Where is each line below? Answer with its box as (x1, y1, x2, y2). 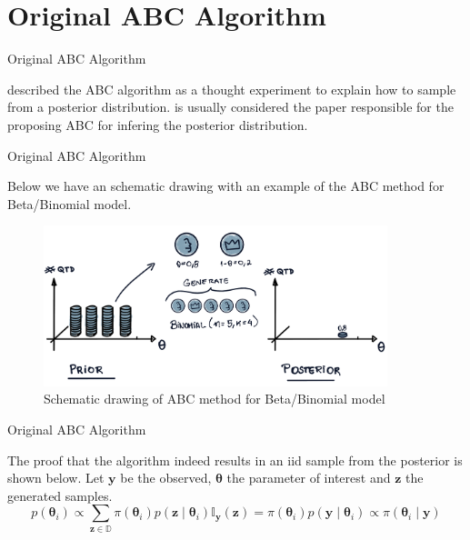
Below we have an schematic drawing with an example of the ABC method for (7, 176, 445, 195)
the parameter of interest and (226, 468, 391, 487)
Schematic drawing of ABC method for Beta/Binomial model (44, 389, 385, 408)
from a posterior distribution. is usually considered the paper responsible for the (7, 97, 454, 116)
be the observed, (120, 468, 212, 487)
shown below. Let (7, 468, 105, 487)
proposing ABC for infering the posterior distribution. (7, 115, 308, 134)
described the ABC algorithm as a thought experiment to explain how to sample (7, 79, 456, 98)
